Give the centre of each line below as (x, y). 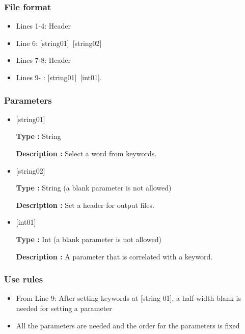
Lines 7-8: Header (44, 60)
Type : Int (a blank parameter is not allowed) (89, 239)
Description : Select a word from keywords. (86, 153)
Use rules (24, 279)
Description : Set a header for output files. (85, 205)
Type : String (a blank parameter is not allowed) (94, 188)
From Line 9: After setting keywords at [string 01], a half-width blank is (128, 298)
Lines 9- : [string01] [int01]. (59, 77)
